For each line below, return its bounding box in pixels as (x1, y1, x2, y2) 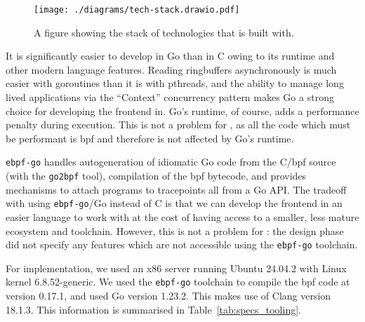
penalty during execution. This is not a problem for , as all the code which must (6, 117, 351, 132)
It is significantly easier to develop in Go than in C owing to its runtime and (6, 48, 335, 63)
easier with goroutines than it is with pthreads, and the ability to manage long (6, 76, 344, 90)
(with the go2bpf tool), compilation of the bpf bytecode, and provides (6, 168, 307, 183)
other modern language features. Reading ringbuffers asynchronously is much (6, 62, 337, 76)
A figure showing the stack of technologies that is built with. (34, 25, 294, 39)
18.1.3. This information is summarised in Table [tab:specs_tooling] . (6, 302, 301, 316)
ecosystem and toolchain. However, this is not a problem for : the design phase (6, 223, 344, 238)
